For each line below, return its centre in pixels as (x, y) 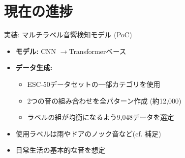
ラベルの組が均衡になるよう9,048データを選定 (101, 117)
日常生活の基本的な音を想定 (60, 150)
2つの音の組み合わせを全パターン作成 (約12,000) (104, 100)
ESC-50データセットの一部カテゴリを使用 (94, 84)
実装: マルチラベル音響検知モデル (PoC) (68, 35)
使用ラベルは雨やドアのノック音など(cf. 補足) (88, 133)
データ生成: (34, 67)
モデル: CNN (36, 51)
